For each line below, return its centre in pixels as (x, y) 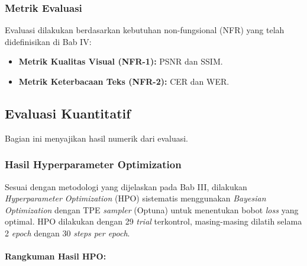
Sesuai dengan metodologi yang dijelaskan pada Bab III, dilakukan (126, 186)
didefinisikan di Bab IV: (48, 41)
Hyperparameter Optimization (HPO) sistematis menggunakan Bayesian (135, 198)
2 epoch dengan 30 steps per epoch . (67, 233)
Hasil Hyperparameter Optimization (93, 164)
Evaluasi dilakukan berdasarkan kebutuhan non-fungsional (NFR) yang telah (145, 30)
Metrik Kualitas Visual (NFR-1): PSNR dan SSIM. (121, 61)
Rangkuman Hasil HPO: (56, 256)
